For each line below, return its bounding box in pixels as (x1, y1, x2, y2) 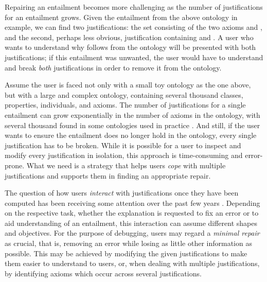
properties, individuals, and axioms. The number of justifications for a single (5, 99, 246, 110)
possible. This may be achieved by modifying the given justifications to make (5, 248, 247, 258)
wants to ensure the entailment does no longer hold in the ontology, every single (5, 130, 257, 140)
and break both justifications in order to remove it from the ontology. (5, 62, 222, 73)
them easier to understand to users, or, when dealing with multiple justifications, (5, 258, 260, 269)
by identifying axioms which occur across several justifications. (5, 268, 202, 278)
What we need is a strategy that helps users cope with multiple (26, 160, 226, 170)
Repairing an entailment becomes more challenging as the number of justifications (5, 2, 263, 12)
